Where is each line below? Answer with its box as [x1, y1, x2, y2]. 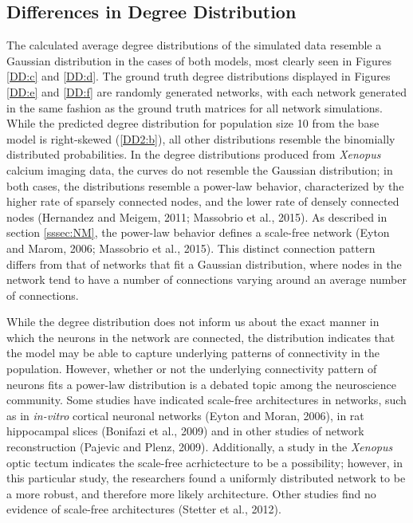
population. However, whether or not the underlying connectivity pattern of [6, 360, 377, 377]
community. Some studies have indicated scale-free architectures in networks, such [6, 391, 407, 408]
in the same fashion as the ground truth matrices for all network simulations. [6, 99, 383, 116]
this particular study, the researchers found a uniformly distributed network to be [6, 470, 406, 486]
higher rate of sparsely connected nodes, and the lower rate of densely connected [6, 193, 399, 210]
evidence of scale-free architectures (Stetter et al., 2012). [6, 501, 281, 517]
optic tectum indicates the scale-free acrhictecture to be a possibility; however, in [6, 454, 403, 470]
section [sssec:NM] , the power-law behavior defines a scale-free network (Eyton [6, 224, 390, 241]
